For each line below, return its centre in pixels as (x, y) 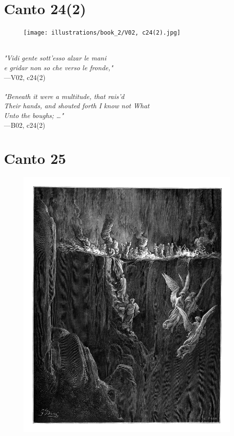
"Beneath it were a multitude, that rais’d (64, 96)
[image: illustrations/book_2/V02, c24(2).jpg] (102, 33)
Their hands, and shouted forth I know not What (77, 106)
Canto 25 (35, 158)
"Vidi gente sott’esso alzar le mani (55, 58)
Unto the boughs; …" (34, 115)
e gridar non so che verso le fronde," (58, 67)
